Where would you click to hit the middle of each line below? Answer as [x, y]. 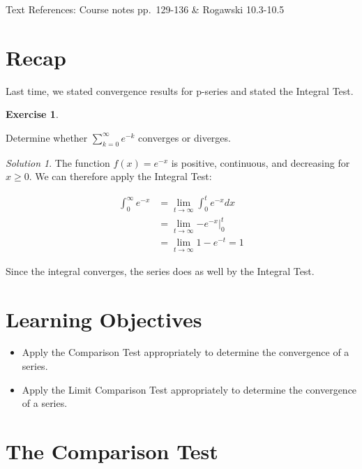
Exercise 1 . [32, 114]
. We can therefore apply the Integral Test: [120, 176]
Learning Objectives [104, 319]
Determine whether [47, 137]
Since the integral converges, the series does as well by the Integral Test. [160, 270]
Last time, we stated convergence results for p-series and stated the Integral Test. [180, 90]
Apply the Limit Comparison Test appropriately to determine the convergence [189, 389]
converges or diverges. [184, 137]
